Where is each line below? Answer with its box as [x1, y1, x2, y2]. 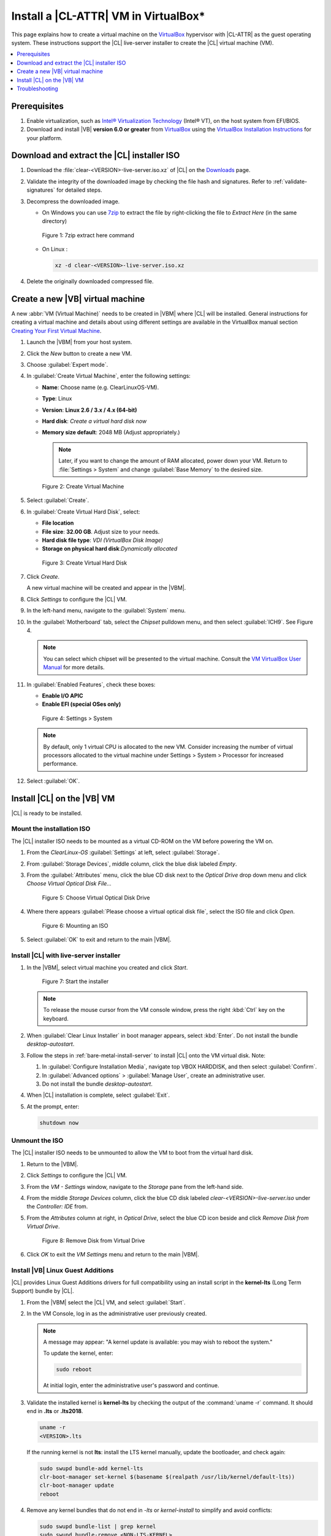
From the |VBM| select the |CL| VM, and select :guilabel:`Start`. [26, 1298, 186, 1306]
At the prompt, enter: [26, 1103, 80, 1110]
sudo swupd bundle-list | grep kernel [39, 1522, 156, 1530]
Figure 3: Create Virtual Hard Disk [42, 559, 127, 566]
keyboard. [43, 1014, 69, 1022]
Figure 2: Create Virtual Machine [42, 482, 124, 490]
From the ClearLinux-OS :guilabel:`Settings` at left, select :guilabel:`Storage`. [26, 848, 220, 856]
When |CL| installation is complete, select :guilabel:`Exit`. [26, 1091, 170, 1099]
